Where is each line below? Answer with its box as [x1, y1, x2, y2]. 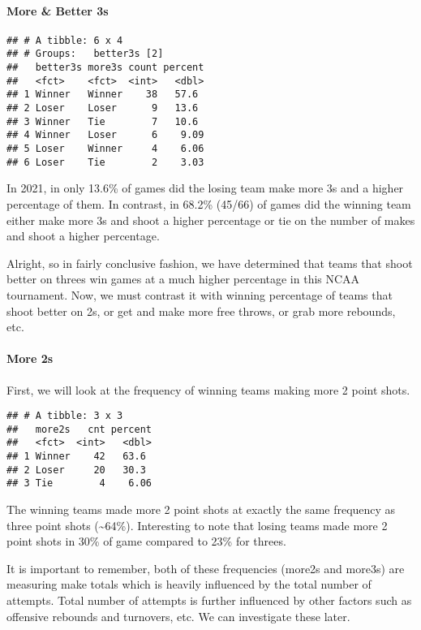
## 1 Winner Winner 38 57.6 [6, 88, 199, 101]
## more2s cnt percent [6, 423, 152, 435]
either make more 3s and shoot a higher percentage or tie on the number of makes [6, 211, 415, 228]
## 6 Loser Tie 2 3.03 [6, 156, 204, 168]
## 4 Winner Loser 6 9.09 [6, 129, 204, 141]
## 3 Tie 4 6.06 [6, 477, 152, 490]
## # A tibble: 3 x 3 [6, 410, 123, 422]
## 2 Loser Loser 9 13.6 [6, 102, 199, 114]
